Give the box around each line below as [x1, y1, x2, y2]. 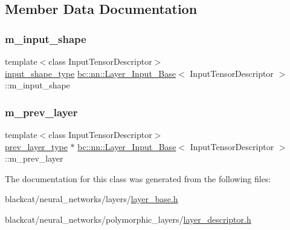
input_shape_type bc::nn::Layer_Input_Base [5, 67, 176, 79]
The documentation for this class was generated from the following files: [5, 172, 271, 185]
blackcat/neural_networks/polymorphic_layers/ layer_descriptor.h [5, 212, 251, 225]
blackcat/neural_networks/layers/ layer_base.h [5, 192, 178, 205]
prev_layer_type [5, 140, 68, 153]
